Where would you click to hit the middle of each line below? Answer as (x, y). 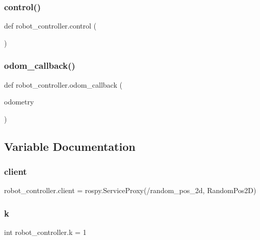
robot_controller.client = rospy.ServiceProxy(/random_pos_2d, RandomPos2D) (130, 190)
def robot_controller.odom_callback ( (63, 84)
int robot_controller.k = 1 (45, 232)
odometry (19, 102)
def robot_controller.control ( (50, 26)
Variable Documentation (70, 146)
